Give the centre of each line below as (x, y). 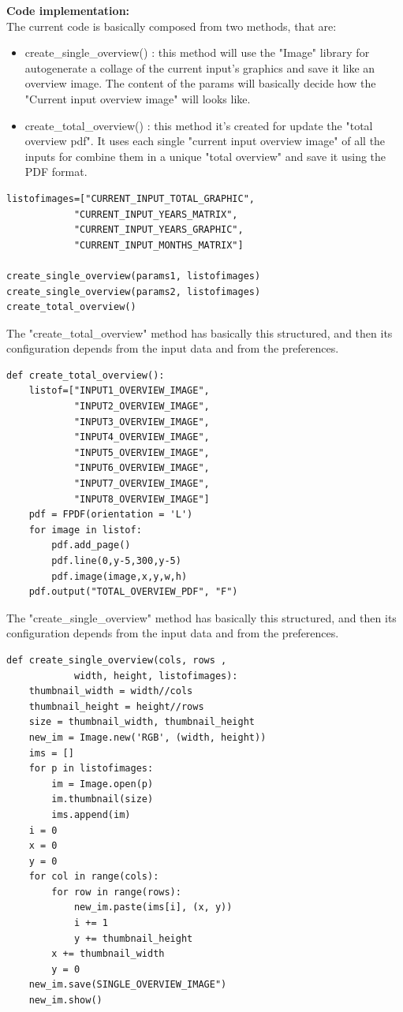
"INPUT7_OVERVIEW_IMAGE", (142, 484)
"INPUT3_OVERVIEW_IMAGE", (142, 422)
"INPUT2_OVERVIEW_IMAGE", (142, 407)
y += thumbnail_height (133, 938)
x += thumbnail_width (108, 954)
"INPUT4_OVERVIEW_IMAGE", (142, 437)
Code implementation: (68, 10)
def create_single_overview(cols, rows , (117, 660)
